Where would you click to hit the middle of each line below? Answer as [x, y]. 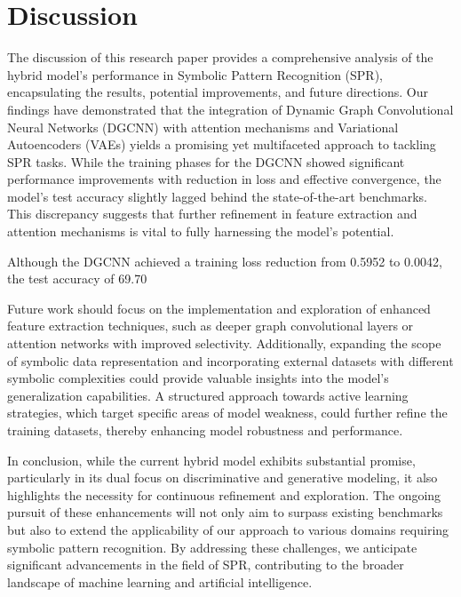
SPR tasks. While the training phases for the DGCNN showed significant [206, 161]
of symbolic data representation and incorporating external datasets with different [230, 360]
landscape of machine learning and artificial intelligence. [160, 581]
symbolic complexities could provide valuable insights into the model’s [198, 378]
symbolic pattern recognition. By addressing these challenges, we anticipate [212, 547]
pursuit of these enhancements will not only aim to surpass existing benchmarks [225, 512]
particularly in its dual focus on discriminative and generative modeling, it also [223, 478]
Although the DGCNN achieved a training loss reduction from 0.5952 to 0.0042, [225, 261]
